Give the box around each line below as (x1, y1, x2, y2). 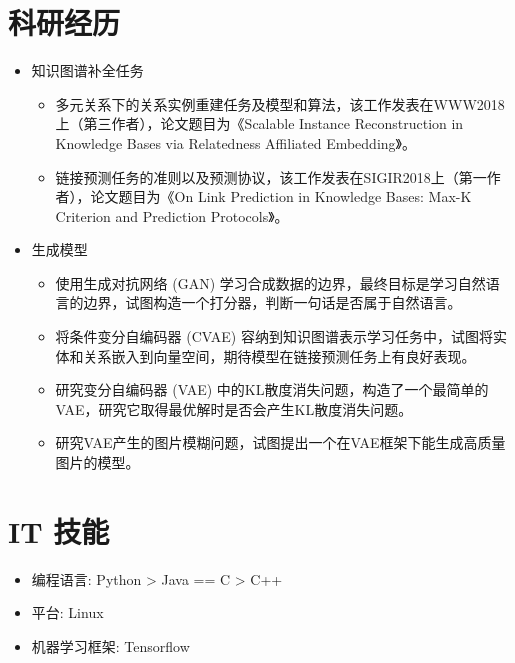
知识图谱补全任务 (31, 60, 144, 81)
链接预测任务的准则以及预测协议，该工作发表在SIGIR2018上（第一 (55, 166, 487, 187)
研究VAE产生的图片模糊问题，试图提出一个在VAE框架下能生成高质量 (55, 432, 506, 453)
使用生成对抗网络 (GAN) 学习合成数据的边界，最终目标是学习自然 (55, 272, 486, 293)
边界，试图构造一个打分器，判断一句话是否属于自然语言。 (83, 292, 462, 313)
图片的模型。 (55, 452, 140, 473)
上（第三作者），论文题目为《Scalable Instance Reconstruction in (55, 113, 464, 134)
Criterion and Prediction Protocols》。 (55, 205, 289, 226)
